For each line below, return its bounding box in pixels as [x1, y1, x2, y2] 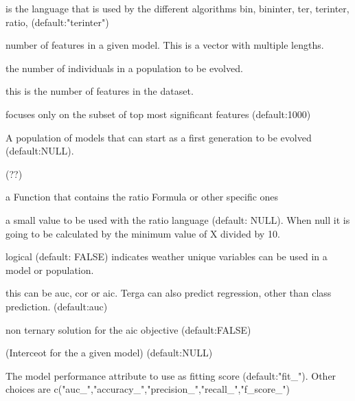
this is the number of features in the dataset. [5, 84, 194, 98]
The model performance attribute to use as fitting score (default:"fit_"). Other [5, 368, 336, 382]
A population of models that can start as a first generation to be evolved [5, 130, 312, 144]
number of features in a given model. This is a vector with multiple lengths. [5, 38, 324, 52]
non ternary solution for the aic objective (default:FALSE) [5, 322, 251, 336]
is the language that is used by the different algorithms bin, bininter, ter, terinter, [5, 1, 350, 15]
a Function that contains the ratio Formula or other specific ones [5, 190, 279, 204]
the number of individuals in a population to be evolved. [5, 60, 243, 75]
